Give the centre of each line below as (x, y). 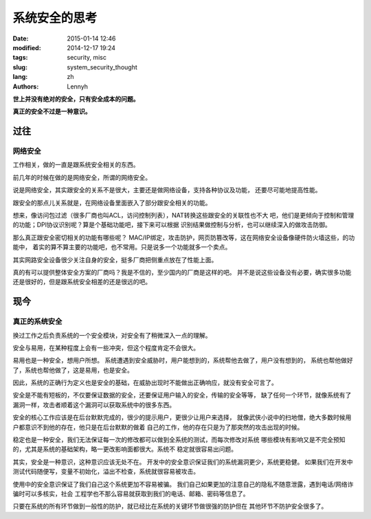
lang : (20, 77)
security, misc (87, 58)
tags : (20, 58)
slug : (20, 67)
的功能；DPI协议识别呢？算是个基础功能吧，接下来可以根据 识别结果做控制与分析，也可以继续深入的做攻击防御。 (172, 225)
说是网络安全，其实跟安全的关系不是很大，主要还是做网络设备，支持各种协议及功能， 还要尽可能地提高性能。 (167, 190)
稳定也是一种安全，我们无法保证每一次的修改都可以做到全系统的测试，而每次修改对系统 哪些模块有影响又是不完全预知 (179, 440)
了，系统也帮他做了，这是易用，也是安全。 (73, 370)
